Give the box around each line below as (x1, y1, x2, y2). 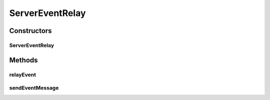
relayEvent (9, 71, 36, 78)
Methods (9, 55, 38, 64)
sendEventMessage (9, 84, 59, 91)
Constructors (9, 26, 52, 35)
